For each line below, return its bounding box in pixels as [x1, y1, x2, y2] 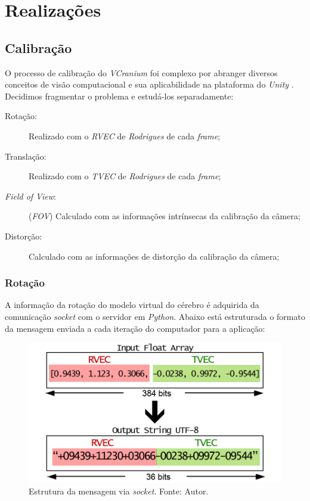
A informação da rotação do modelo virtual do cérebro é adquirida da [5, 298, 259, 311]
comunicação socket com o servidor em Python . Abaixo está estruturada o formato [5, 310, 305, 322]
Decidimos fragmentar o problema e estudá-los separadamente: [5, 89, 234, 102]
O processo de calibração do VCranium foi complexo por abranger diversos [5, 66, 278, 79]
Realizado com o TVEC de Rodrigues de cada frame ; [29, 170, 221, 182]
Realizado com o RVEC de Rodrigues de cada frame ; [29, 129, 221, 142]
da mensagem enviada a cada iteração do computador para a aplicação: [5, 322, 265, 334]
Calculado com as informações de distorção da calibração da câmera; [29, 250, 280, 262]
